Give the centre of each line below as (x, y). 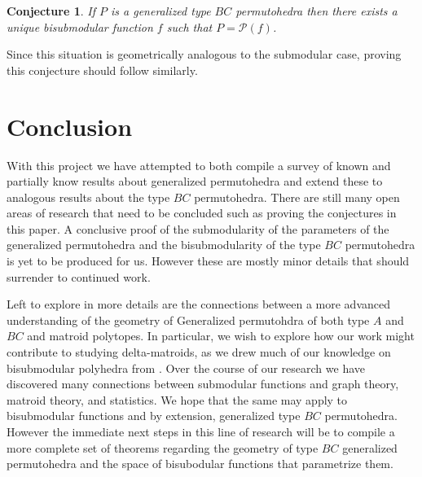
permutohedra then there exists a (316, 11)
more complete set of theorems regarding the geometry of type (163, 447)
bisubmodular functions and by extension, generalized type (154, 416)
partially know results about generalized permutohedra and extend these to (195, 181)
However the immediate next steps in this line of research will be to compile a (201, 431)
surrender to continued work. (79, 276)
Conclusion (70, 126)
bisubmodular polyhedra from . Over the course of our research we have (186, 368)
